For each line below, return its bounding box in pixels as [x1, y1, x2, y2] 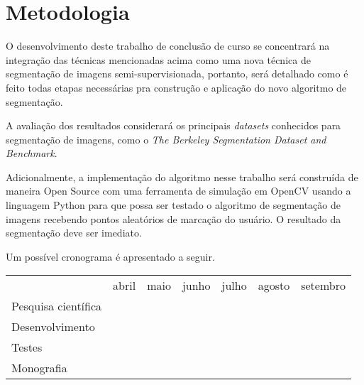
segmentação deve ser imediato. [6, 225, 142, 240]
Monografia [11, 359, 67, 376]
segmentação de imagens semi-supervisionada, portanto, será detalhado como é [6, 66, 348, 81]
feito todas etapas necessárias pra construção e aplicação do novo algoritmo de [6, 80, 347, 94]
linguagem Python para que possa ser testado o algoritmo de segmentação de [6, 197, 341, 212]
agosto [258, 277, 290, 294]
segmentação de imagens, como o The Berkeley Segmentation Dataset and [6, 131, 326, 146]
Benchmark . [6, 146, 57, 161]
